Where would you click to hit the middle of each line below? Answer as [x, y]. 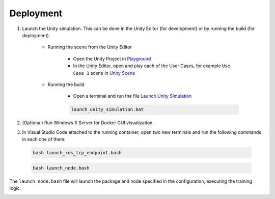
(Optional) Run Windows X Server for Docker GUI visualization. [88, 123]
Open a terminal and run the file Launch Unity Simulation [132, 96]
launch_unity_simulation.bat [107, 110]
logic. [15, 188]
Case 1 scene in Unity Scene [104, 73]
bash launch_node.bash [61, 168]
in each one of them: [44, 139]
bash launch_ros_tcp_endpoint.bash [77, 153]
